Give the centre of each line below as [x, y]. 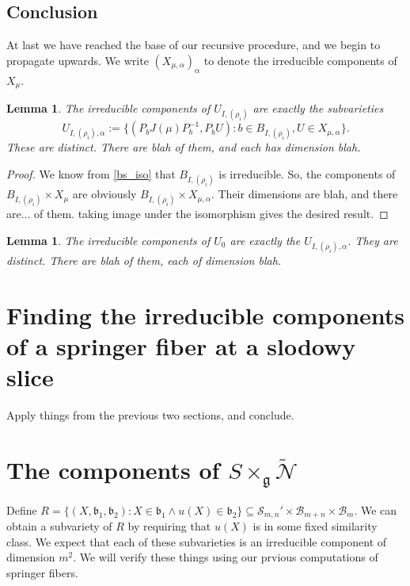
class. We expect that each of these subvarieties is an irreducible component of [197, 541]
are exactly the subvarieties [318, 108]
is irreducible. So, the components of [307, 174]
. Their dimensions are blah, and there [304, 194]
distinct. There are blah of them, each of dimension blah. [144, 260]
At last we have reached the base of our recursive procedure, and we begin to [194, 45]
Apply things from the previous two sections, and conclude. [150, 415]
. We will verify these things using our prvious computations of [226, 557]
